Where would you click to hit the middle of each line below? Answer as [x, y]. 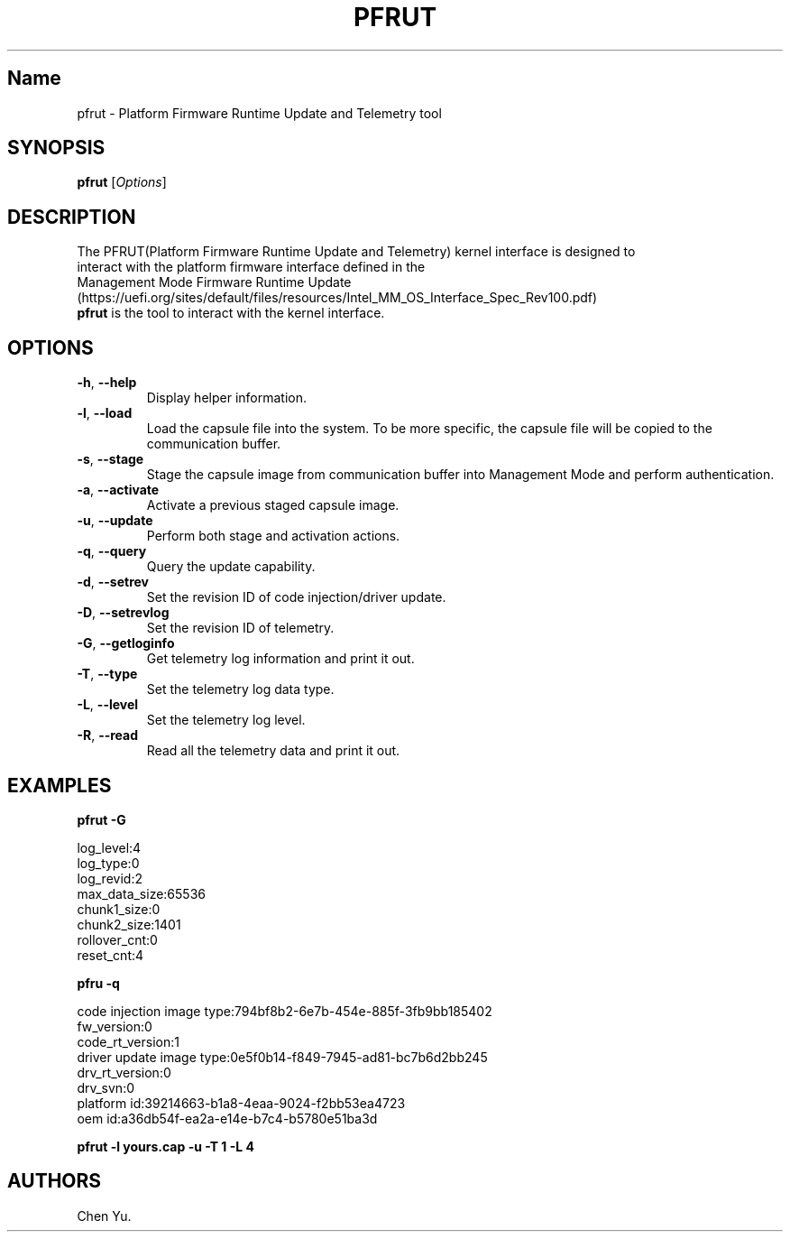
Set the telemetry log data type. [240, 689]
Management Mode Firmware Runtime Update [214, 282]
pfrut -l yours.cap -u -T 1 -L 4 [165, 1146]
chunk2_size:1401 [129, 924]
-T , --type [107, 674]
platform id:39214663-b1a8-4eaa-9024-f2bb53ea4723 [241, 1103]
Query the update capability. [231, 567]
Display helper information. [226, 398]
